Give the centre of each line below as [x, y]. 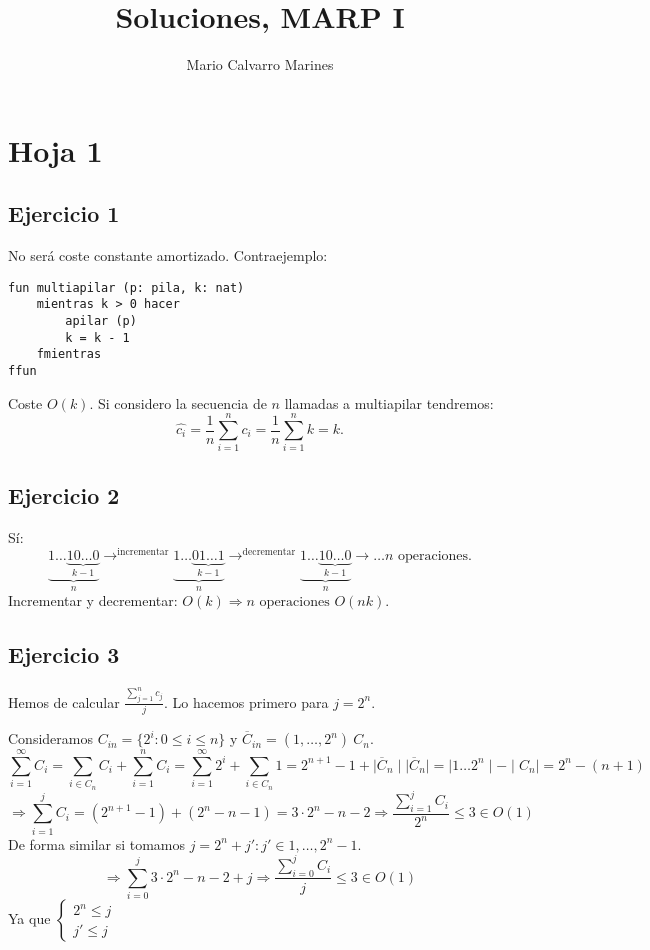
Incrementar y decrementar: [93, 600]
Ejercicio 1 [64, 213]
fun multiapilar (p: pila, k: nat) [126, 287]
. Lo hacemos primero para [246, 701]
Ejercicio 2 [64, 494]
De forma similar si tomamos [97, 843]
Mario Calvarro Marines [260, 64]
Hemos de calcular [64, 701]
